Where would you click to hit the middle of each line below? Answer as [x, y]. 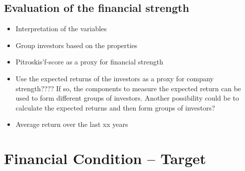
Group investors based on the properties [76, 45]
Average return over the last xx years [72, 124]
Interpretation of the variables [61, 28]
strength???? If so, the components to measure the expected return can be [128, 88]
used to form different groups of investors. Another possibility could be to [127, 98]
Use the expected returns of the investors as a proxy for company [115, 78]
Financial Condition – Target [105, 158]
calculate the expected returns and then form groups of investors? [115, 107]
